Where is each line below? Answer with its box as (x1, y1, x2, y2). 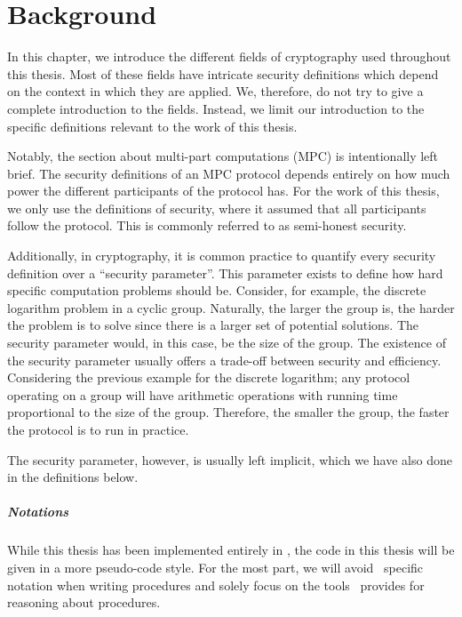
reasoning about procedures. (7, 593, 161, 612)
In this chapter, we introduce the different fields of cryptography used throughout (7, 47, 451, 66)
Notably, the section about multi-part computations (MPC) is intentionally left (7, 147, 439, 165)
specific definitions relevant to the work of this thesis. (7, 116, 298, 135)
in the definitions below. (7, 468, 139, 486)
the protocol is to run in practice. (7, 421, 189, 438)
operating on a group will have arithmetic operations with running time (7, 385, 398, 404)
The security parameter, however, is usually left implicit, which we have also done (7, 450, 452, 469)
